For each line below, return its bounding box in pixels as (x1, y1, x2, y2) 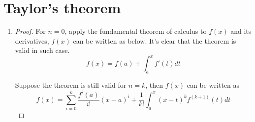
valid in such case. (15, 45, 70, 55)
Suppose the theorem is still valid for (15, 80, 127, 90)
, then (145, 80, 163, 90)
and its (230, 26, 252, 36)
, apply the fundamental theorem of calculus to (64, 26, 207, 36)
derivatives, (15, 35, 49, 46)
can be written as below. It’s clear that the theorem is (73, 35, 236, 46)
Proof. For (15, 26, 46, 36)
